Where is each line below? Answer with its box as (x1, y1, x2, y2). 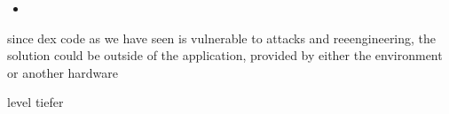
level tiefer (7, 93, 64, 111)
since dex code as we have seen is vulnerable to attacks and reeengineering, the (7, 28, 437, 47)
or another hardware (7, 63, 119, 81)
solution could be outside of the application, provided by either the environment (7, 46, 443, 65)
